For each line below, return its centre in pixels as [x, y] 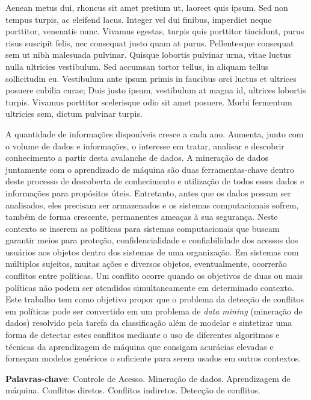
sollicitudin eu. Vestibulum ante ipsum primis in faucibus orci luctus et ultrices [151, 78]
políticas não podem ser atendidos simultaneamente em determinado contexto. [150, 287]
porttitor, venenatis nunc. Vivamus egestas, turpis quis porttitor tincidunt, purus [155, 31]
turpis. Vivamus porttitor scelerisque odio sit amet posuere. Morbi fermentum [149, 102]
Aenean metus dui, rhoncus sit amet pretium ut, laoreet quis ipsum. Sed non [147, 7]
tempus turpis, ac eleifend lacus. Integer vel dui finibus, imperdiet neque [139, 19]
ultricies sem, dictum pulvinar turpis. [74, 114]
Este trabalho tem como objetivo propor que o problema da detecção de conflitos [155, 299]
